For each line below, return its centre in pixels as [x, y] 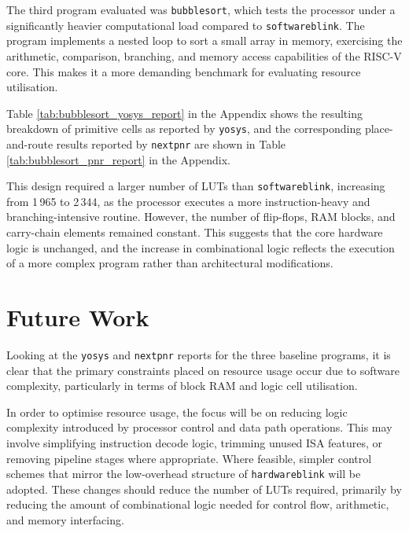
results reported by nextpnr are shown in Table [171, 143]
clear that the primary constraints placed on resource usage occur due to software [203, 370]
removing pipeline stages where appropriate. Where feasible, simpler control [189, 458]
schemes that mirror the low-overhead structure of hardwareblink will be [184, 474]
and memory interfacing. [65, 520]
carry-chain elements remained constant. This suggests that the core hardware [195, 232]
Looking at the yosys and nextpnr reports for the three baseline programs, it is [199, 354]
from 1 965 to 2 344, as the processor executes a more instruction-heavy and [188, 201]
